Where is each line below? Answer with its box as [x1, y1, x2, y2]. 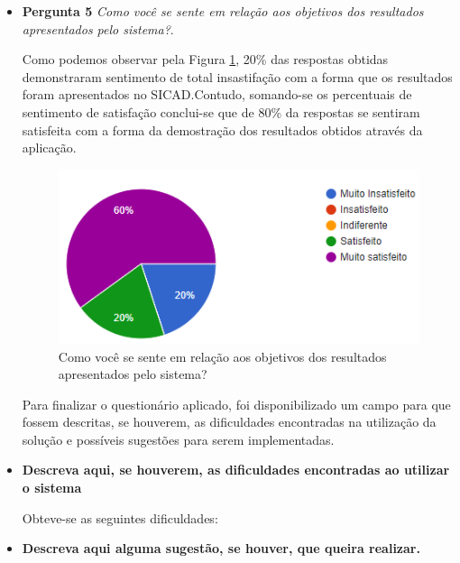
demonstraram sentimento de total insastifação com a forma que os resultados [22, 67, 453, 86]
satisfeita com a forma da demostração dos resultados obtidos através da [22, 120, 423, 139]
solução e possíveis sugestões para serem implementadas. [22, 429, 335, 448]
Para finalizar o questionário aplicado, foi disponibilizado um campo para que [22, 394, 451, 413]
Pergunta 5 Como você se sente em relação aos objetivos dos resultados [22, 2, 424, 20]
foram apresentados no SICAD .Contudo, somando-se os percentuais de [22, 85, 412, 104]
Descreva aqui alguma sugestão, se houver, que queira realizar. [22, 539, 420, 558]
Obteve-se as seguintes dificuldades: [22, 508, 218, 527]
